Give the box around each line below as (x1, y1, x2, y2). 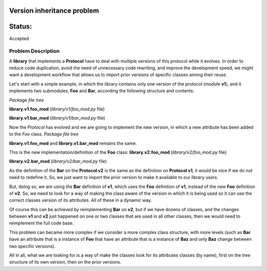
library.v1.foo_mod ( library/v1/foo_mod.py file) (9, 106, 105, 112)
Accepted (9, 35, 29, 42)
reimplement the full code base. (9, 220, 74, 226)
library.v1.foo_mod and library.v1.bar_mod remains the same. (9, 140, 137, 146)
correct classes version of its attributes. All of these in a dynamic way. (9, 197, 152, 203)
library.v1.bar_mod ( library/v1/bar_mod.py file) (9, 115, 105, 121)
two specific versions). (9, 243, 56, 249)
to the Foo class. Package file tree (9, 131, 79, 137)
